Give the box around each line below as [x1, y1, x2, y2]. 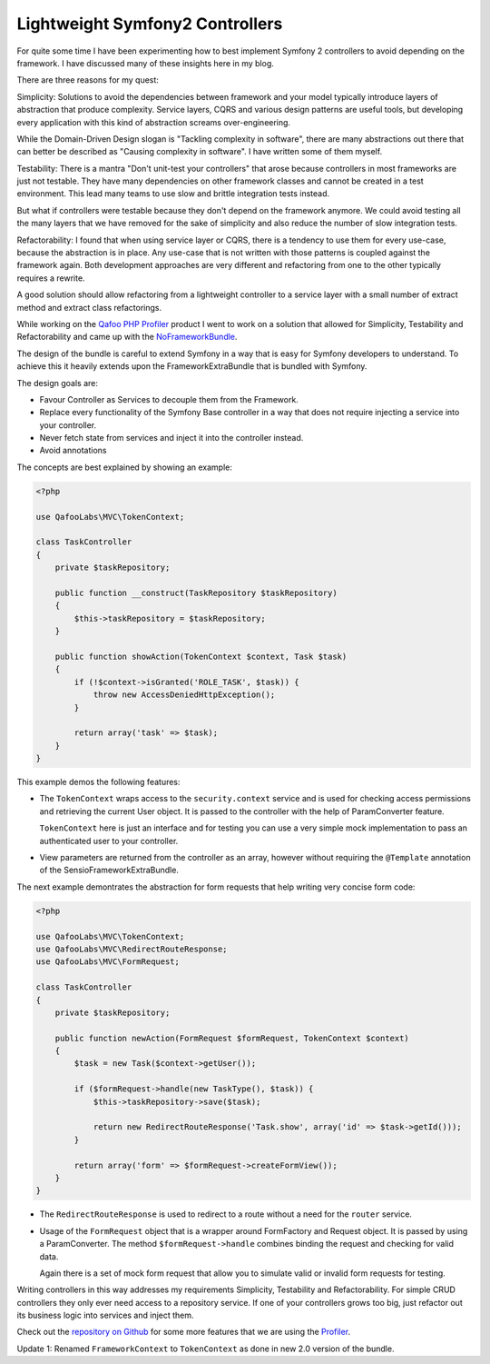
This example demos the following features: [16, 777, 181, 788]
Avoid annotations [39, 445, 107, 456]
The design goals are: [16, 377, 99, 388]
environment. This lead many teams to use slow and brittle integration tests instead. [16, 188, 330, 199]
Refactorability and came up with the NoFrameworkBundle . [16, 332, 238, 343]
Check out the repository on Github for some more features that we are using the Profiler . [16, 1327, 351, 1338]
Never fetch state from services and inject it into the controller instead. [39, 433, 304, 443]
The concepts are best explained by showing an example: [16, 462, 233, 473]
